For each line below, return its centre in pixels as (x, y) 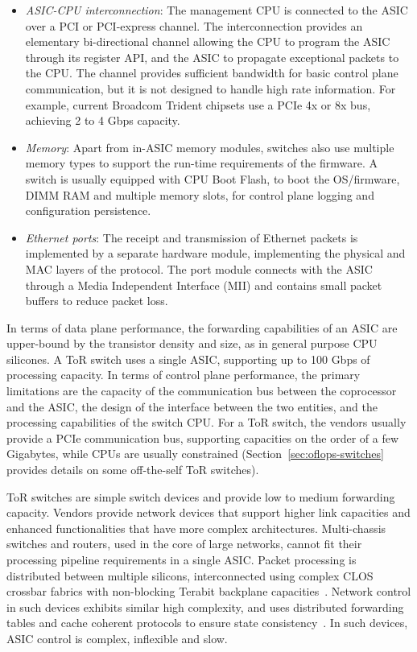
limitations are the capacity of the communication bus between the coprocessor (202, 391)
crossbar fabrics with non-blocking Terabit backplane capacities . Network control (209, 591)
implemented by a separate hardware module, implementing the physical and (215, 253)
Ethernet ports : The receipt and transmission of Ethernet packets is (192, 237)
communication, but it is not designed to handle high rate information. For (211, 88)
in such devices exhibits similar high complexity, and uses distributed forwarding (205, 607)
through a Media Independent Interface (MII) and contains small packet (204, 285)
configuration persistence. (88, 210)
